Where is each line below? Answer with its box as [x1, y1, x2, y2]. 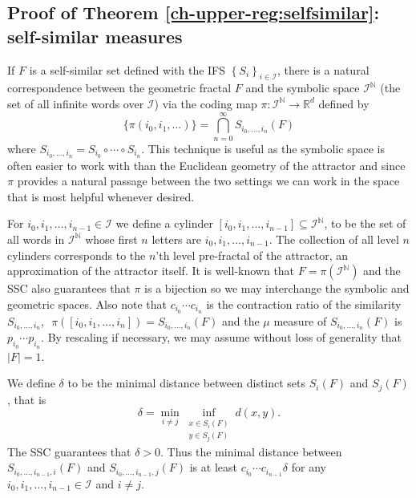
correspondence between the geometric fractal [7, 79, 232, 96]
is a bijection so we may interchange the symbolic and [144, 280, 410, 297]
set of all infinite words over [7, 95, 144, 111]
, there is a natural [277, 61, 370, 78]
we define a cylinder [115, 215, 213, 232]
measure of [273, 312, 327, 329]
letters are [151, 230, 201, 247]
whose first [85, 230, 138, 247]
